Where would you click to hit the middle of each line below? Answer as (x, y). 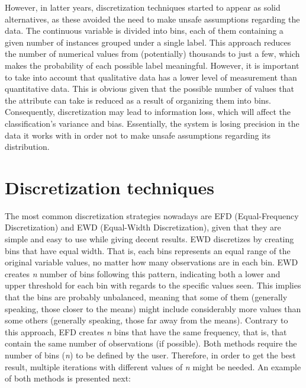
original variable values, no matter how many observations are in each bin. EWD (152, 262)
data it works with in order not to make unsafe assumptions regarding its (138, 135)
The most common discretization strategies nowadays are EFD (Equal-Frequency (152, 215)
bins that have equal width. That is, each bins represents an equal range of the (148, 250)
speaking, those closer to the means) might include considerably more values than (153, 308)
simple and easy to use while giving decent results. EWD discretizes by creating (149, 239)
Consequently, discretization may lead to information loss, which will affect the (148, 112)
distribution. (27, 147)
